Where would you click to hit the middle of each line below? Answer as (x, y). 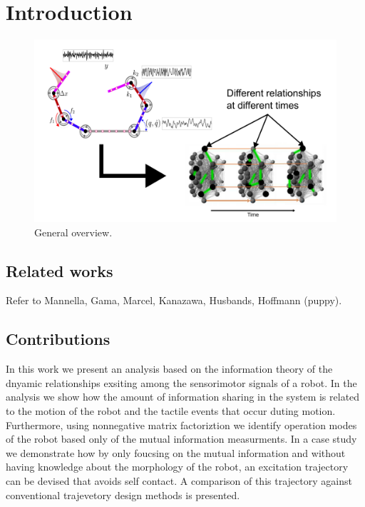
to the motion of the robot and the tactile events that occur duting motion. (171, 410)
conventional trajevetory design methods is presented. (123, 495)
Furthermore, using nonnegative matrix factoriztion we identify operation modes (181, 425)
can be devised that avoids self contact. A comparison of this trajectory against (179, 480)
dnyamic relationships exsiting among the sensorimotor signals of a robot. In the (181, 382)
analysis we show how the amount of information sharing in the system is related (183, 397)
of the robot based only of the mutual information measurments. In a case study (181, 439)
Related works (60, 270)
